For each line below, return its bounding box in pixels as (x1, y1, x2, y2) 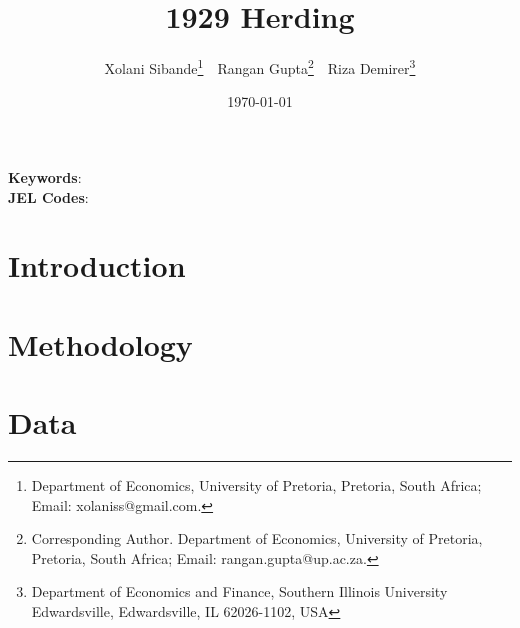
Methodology (8, 323, 193, 364)
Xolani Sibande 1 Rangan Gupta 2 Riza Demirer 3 (104, 55, 416, 78)
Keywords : (8, 166, 82, 187)
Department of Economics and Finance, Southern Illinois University (31, 581, 448, 602)
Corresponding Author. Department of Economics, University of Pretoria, (31, 528, 483, 549)
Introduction (8, 245, 186, 286)
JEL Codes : (8, 186, 89, 207)
